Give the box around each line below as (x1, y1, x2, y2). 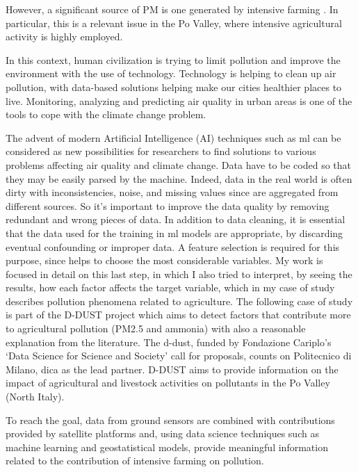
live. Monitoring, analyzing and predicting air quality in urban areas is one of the (6, 93, 352, 108)
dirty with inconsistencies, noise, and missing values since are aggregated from (6, 185, 339, 200)
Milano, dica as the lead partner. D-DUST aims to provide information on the (6, 361, 339, 376)
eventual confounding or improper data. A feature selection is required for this (6, 239, 340, 254)
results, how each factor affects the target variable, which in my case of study (6, 280, 335, 295)
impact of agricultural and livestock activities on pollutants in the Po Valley (6, 375, 330, 390)
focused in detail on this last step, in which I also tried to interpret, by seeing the (6, 266, 352, 281)
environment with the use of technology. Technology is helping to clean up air (6, 66, 336, 81)
